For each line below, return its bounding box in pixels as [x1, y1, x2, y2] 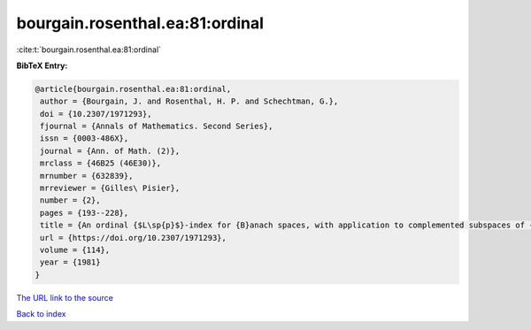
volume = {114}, [40, 245, 111, 255]
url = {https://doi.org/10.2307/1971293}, [40, 233, 227, 242]
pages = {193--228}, [40, 208, 129, 218]
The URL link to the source [16, 292, 114, 303]
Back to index [16, 309, 66, 319]
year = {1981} [40, 257, 101, 267]
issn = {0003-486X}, [40, 134, 129, 143]
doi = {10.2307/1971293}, [40, 109, 152, 119]
